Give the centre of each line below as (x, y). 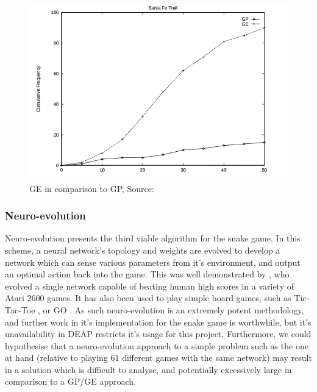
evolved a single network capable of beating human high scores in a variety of (149, 286)
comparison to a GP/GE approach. (71, 381)
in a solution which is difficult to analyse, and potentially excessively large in (148, 369)
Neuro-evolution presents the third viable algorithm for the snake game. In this (153, 238)
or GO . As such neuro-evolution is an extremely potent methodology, (173, 309)
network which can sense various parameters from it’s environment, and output (153, 262)
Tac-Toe (20, 309)
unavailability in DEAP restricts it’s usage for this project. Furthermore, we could (158, 334)
